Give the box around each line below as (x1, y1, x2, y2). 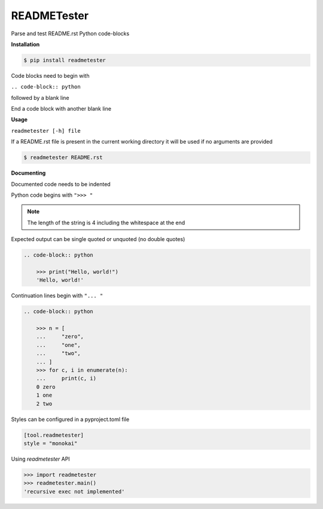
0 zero (36, 383, 56, 390)
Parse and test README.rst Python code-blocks (11, 30, 130, 37)
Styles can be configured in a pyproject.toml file (11, 416, 130, 423)
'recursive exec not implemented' (23, 488, 125, 495)
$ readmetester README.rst (23, 154, 103, 161)
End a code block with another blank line (11, 105, 112, 112)
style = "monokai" (23, 440, 78, 447)
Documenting (11, 169, 46, 176)
